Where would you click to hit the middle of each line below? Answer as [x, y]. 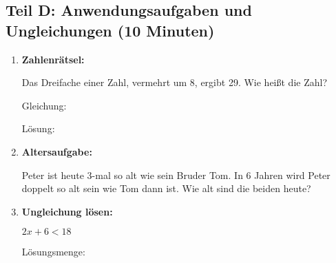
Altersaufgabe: [57, 151]
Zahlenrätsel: [53, 59]
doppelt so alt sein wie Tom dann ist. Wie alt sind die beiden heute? [166, 188]
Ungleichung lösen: [67, 211]
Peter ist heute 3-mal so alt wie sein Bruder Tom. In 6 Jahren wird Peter [176, 175]
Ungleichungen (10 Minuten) [110, 30]
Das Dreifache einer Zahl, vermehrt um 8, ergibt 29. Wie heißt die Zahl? [174, 82]
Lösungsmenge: [53, 252]
